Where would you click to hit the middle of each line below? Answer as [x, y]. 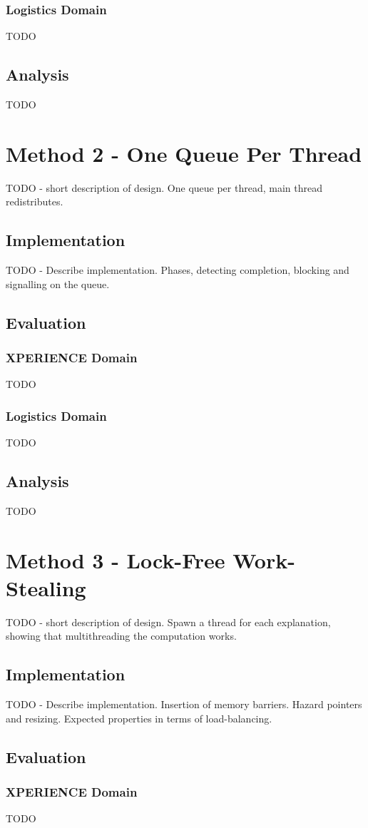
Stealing [46, 587]
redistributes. [35, 201]
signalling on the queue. [58, 283]
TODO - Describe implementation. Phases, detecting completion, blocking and [178, 270]
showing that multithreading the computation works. [121, 636]
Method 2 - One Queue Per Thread [184, 153]
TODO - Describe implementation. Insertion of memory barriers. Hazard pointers [184, 704]
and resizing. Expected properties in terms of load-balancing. [139, 718]
